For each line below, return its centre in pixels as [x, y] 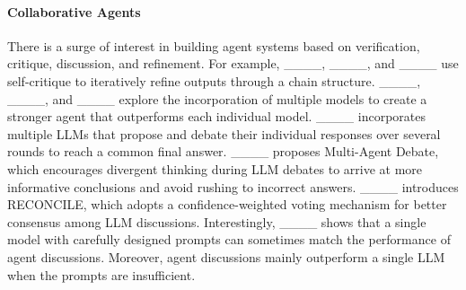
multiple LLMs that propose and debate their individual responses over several [224, 133]
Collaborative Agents [74, 11]
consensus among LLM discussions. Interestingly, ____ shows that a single [217, 221]
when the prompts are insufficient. [101, 274]
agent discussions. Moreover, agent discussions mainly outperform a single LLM [226, 256]
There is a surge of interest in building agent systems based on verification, [214, 45]
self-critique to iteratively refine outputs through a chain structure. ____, [214, 80]
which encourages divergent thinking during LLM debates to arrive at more [215, 168]
